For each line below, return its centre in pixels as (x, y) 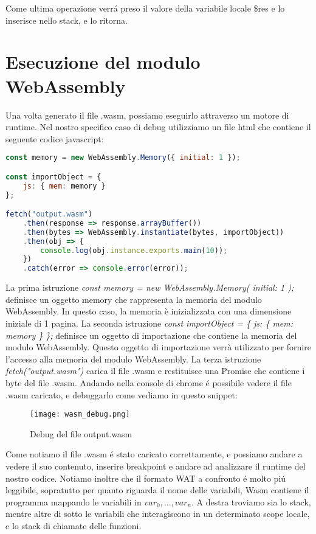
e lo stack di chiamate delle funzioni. (74, 525)
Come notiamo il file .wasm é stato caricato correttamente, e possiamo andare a (154, 454)
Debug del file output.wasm (81, 433)
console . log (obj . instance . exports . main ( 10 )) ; (134, 250)
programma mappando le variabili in (74, 501)
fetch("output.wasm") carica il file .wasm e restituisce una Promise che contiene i (155, 371)
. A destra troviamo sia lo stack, (251, 501)
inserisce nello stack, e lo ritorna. (67, 20)
